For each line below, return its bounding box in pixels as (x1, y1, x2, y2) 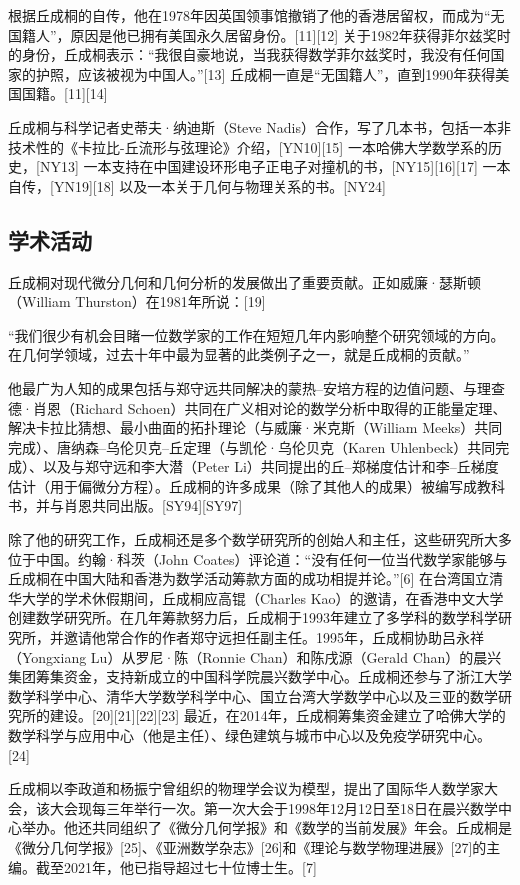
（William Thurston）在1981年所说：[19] (8, 291, 266, 312)
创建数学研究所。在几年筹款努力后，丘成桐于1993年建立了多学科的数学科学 (8, 607, 498, 628)
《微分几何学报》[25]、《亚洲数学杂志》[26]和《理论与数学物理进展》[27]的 (8, 836, 487, 857)
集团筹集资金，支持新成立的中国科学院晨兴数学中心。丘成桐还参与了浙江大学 (8, 666, 512, 687)
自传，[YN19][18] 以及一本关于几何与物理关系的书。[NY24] (8, 175, 387, 196)
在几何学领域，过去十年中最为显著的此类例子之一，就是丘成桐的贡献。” (8, 344, 470, 365)
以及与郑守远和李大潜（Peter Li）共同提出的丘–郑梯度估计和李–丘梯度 (42, 456, 499, 477)
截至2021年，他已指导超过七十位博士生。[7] (35, 856, 317, 877)
